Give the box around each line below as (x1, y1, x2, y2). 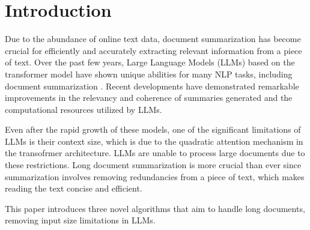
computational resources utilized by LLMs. (5, 103, 162, 115)
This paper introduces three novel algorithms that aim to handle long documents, (5, 202, 305, 214)
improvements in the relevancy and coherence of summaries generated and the (5, 91, 293, 104)
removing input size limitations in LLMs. (5, 214, 156, 226)
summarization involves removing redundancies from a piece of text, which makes (5, 170, 305, 183)
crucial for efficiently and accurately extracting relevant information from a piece (5, 44, 302, 56)
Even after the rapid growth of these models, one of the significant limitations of (5, 123, 301, 136)
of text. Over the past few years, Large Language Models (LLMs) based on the (5, 56, 295, 68)
